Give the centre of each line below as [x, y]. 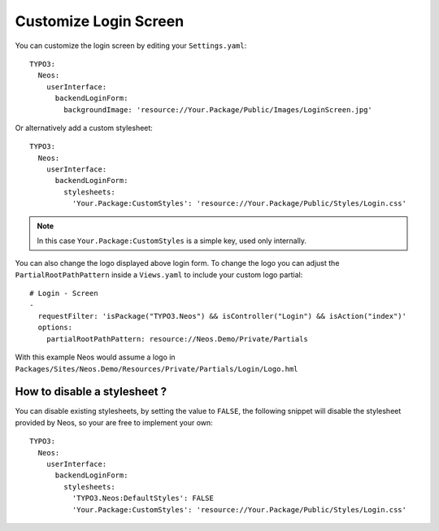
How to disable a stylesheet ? [91, 392]
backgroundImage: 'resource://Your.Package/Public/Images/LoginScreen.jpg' [218, 109]
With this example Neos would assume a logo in [95, 357]
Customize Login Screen [100, 21]
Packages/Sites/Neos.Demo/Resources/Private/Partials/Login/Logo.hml [156, 369]
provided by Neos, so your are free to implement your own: [114, 422]
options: [55, 328]
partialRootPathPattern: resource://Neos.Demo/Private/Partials [177, 339]
